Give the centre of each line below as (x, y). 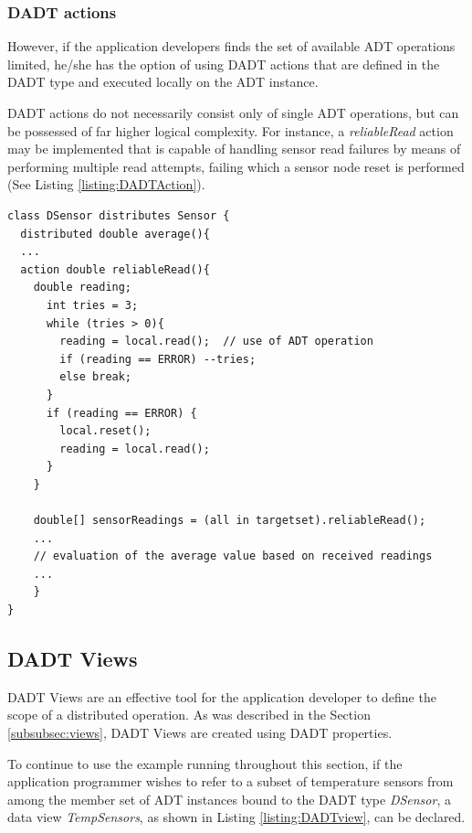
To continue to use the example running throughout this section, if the (205, 763)
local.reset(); (105, 431)
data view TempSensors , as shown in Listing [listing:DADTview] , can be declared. (236, 817)
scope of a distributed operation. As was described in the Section (189, 715)
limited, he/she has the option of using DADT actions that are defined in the (224, 64)
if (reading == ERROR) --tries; (158, 359)
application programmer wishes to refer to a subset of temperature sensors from (231, 781)
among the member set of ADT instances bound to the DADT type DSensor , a (229, 799)
